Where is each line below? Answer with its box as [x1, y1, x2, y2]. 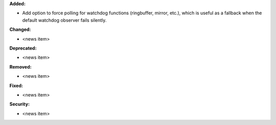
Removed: [9, 64, 32, 70]
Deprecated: [9, 45, 37, 51]
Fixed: [9, 82, 23, 88]
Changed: [9, 26, 31, 33]
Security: [9, 101, 30, 107]
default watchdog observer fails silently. [22, 17, 107, 23]
